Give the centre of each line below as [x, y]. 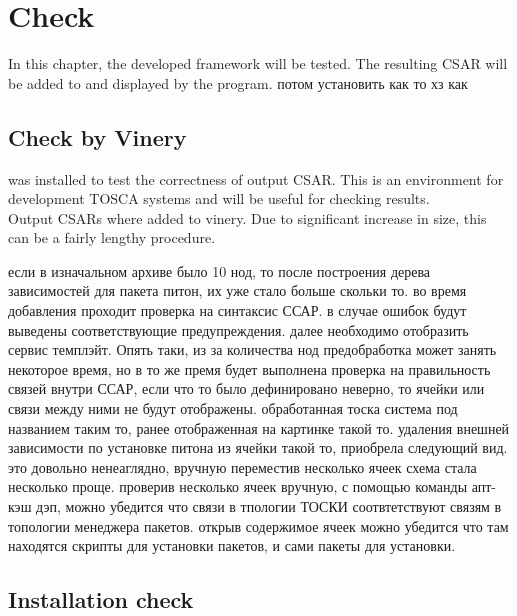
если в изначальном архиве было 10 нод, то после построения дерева [219, 270]
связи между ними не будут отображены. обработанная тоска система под [233, 408]
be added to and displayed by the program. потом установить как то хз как [238, 82]
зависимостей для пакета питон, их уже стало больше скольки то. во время [237, 290]
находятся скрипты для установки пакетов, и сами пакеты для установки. [232, 545]
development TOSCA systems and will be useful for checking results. [219, 198]
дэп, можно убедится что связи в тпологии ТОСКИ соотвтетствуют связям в [269, 506]
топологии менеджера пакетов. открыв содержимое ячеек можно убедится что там [258, 525]
